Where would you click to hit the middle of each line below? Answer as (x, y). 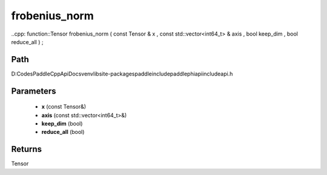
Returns (27, 149)
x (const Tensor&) (64, 107)
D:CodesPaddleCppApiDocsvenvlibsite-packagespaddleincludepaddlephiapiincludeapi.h (122, 74)
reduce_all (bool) (63, 132)
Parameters (34, 91)
